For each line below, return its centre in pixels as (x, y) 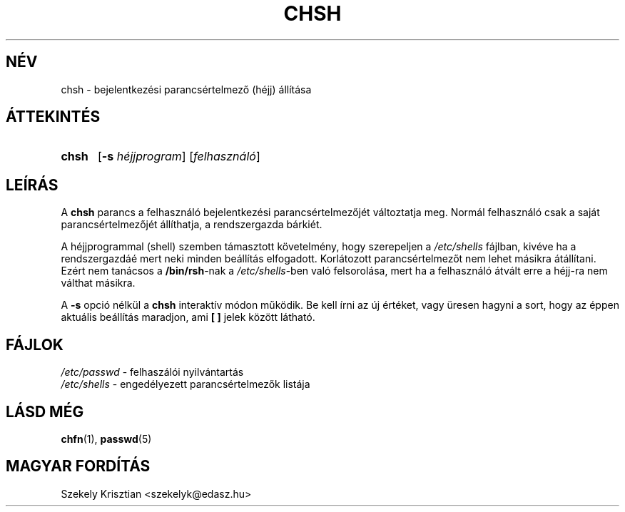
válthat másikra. (98, 283)
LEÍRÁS (32, 185)
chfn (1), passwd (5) (106, 439)
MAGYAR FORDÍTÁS (78, 466)
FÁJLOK (35, 344)
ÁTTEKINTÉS (53, 117)
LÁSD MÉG (45, 411)
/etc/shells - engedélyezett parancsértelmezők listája (186, 384)
